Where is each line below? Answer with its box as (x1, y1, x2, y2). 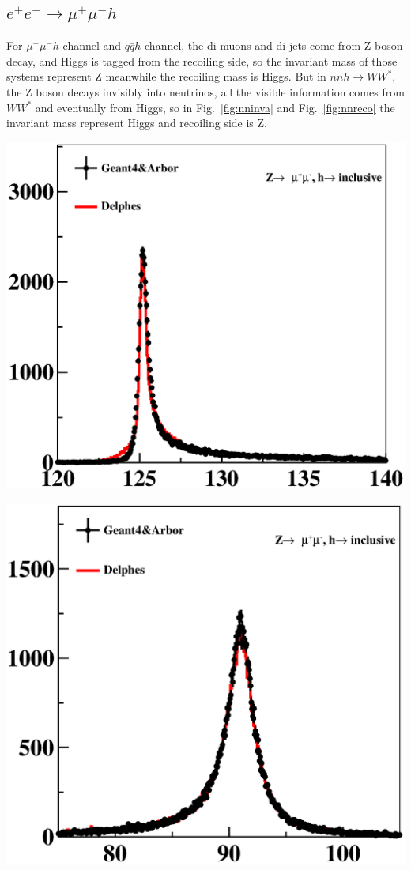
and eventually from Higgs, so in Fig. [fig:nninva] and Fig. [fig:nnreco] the (35, 99, 395, 115)
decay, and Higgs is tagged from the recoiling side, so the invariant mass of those (6, 52, 398, 69)
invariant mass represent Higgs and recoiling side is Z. (6, 115, 267, 131)
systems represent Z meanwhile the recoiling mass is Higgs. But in (6, 68, 326, 85)
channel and (62, 37, 122, 54)
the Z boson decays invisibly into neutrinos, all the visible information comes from (6, 83, 405, 100)
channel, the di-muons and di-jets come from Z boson (145, 37, 403, 54)
